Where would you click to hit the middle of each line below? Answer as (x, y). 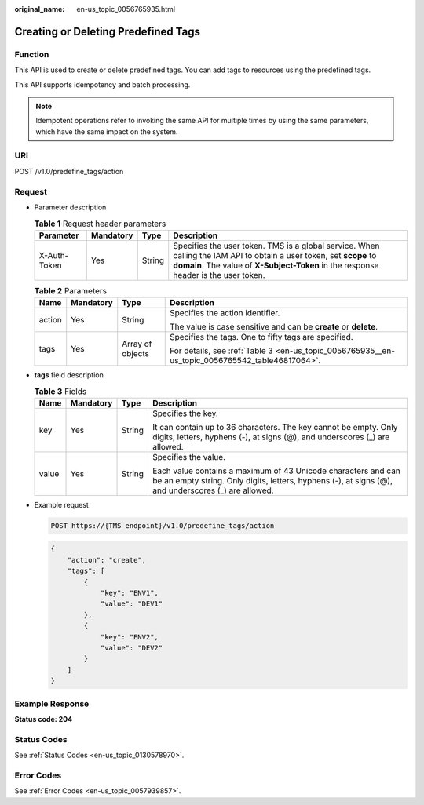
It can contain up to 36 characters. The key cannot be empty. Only (275, 427)
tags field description (69, 375)
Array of (137, 344)
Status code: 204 (44, 719)
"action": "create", (107, 560)
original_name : (40, 9)
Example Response (52, 704)
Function (32, 54)
